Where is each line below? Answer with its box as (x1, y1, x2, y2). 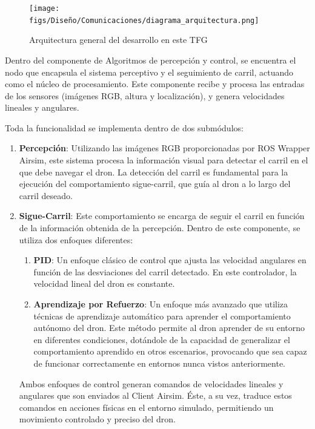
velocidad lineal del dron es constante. (33, 277, 175, 290)
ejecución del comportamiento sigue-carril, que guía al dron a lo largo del (19, 177, 291, 190)
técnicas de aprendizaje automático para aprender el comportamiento (33, 309, 291, 322)
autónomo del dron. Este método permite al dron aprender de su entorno (33, 321, 305, 334)
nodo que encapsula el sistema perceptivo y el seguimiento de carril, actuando (5, 65, 294, 78)
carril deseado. (19, 189, 73, 201)
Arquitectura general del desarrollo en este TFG (29, 33, 208, 46)
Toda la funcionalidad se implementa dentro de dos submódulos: (5, 121, 244, 134)
